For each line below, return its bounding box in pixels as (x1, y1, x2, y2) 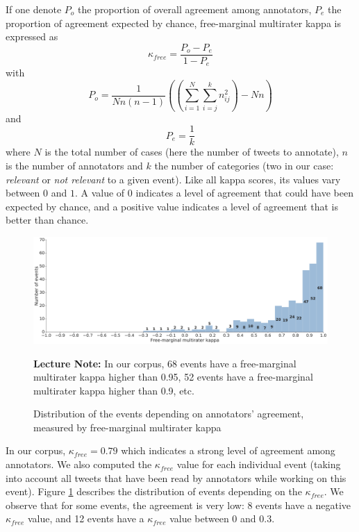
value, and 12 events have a (27, 511, 144, 526)
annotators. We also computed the (6, 457, 152, 472)
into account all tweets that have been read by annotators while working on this (6, 470, 347, 485)
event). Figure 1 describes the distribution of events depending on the (6, 484, 302, 499)
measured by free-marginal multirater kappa (33, 419, 222, 434)
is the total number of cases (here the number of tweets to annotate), (44, 144, 339, 159)
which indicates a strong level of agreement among (121, 443, 335, 458)
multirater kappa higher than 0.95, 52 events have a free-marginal (33, 369, 313, 384)
